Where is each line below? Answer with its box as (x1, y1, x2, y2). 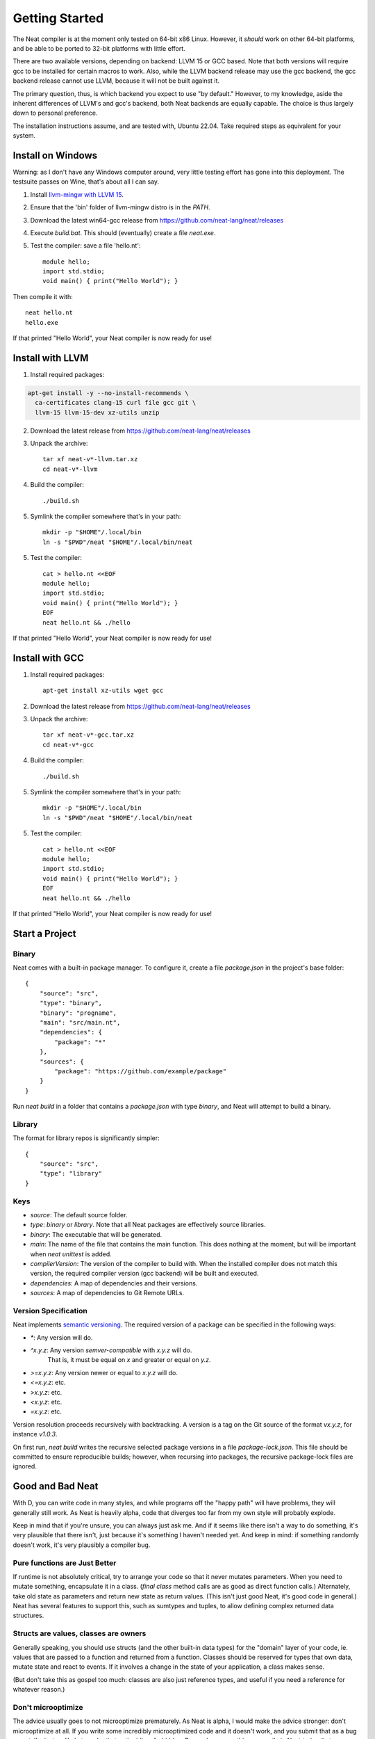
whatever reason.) (12, 1685, 65, 1694)
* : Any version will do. (30, 1333, 93, 1342)
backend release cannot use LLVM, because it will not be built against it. (12, 77, 220, 85)
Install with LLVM (12, 352, 89, 364)
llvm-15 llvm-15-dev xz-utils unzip (35, 408, 160, 417)
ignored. (12, 1462, 37, 1470)
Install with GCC (12, 652, 85, 664)
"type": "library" (39, 1169, 103, 1178)
